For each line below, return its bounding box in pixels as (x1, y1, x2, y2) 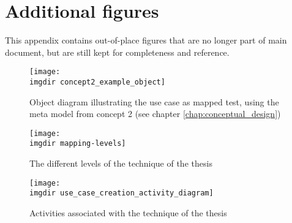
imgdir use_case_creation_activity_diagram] (29, 189, 214, 198)
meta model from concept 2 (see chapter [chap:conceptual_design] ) (29, 107, 281, 120)
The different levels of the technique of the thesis (29, 157, 212, 170)
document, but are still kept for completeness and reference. (5, 45, 230, 58)
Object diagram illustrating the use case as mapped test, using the (29, 95, 279, 108)
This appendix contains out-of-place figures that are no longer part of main (5, 34, 287, 47)
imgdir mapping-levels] (29, 139, 126, 148)
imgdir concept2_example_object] (29, 77, 165, 86)
